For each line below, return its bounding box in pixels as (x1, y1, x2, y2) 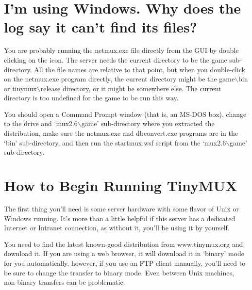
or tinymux (4, 83, 37, 93)
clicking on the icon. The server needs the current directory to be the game (4, 54, 227, 64)
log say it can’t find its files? (4, 17, 198, 37)
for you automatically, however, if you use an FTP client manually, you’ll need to (4, 258, 246, 268)
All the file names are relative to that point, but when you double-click (34, 64, 245, 74)
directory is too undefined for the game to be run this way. (4, 93, 179, 103)
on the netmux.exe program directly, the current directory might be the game (4, 74, 235, 84)
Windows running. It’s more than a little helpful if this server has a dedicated (4, 213, 235, 223)
